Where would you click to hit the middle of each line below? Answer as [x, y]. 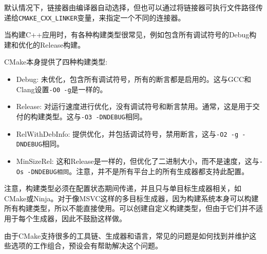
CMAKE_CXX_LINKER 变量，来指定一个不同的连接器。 [102, 17]
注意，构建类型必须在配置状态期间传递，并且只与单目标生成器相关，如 [123, 188]
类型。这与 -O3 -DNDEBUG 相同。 [96, 116]
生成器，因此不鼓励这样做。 [79, 218]
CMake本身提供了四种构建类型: [56, 62]
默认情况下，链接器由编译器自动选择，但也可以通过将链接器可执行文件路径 [130, 7]
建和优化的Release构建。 [45, 44]
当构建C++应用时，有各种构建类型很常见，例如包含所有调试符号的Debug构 [130, 35]
